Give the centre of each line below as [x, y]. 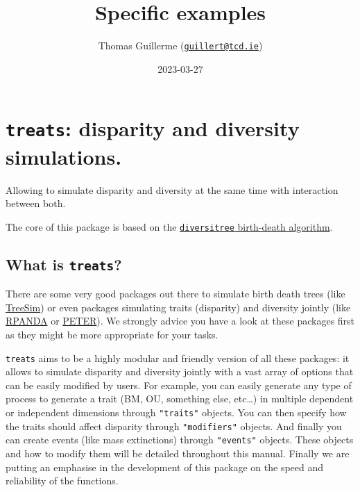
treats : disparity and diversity [153, 128]
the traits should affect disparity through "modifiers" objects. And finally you [174, 426]
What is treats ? [64, 264]
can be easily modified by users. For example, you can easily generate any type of [179, 385]
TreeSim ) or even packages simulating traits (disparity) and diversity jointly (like [178, 307]
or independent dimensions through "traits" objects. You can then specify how [176, 412]
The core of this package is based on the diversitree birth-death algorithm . [169, 226]
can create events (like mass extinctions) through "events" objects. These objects [180, 440]
